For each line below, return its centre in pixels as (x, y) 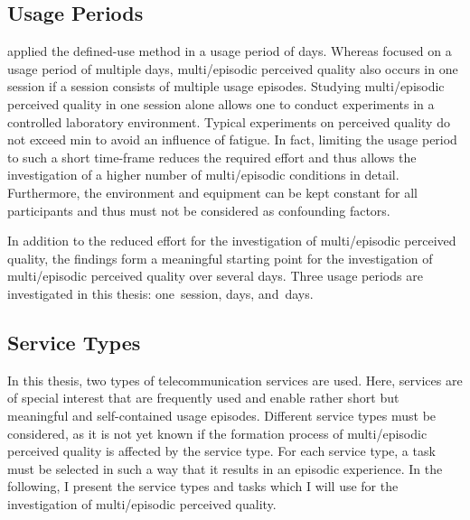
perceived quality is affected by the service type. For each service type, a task (221, 451)
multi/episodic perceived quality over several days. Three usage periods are (215, 276)
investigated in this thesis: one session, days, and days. (160, 293)
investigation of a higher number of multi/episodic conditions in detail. (203, 175)
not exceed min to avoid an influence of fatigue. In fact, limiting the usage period (232, 139)
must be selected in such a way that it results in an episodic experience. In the (225, 468)
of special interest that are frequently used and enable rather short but (203, 398)
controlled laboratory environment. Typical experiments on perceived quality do (229, 121)
